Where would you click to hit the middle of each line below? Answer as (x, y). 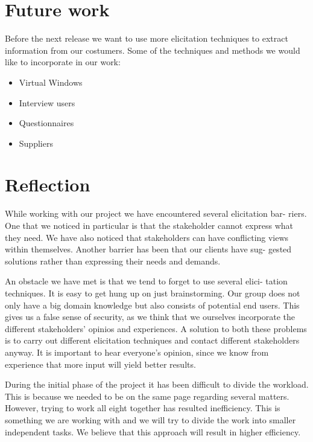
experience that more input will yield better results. (100, 364)
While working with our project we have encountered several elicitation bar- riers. (156, 213)
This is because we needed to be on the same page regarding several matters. (147, 396)
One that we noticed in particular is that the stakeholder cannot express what (149, 225)
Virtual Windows (51, 82)
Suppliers (36, 143)
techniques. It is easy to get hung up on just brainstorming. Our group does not (153, 293)
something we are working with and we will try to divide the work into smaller (150, 419)
